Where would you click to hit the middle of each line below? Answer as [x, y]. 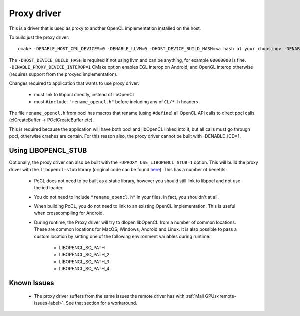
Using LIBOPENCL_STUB [48, 150]
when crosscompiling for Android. [69, 213]
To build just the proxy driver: [39, 37]
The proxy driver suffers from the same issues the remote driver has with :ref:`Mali [119, 296]
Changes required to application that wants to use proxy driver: [74, 83]
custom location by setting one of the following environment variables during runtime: [122, 236]
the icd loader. [49, 188]
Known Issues [32, 283]
